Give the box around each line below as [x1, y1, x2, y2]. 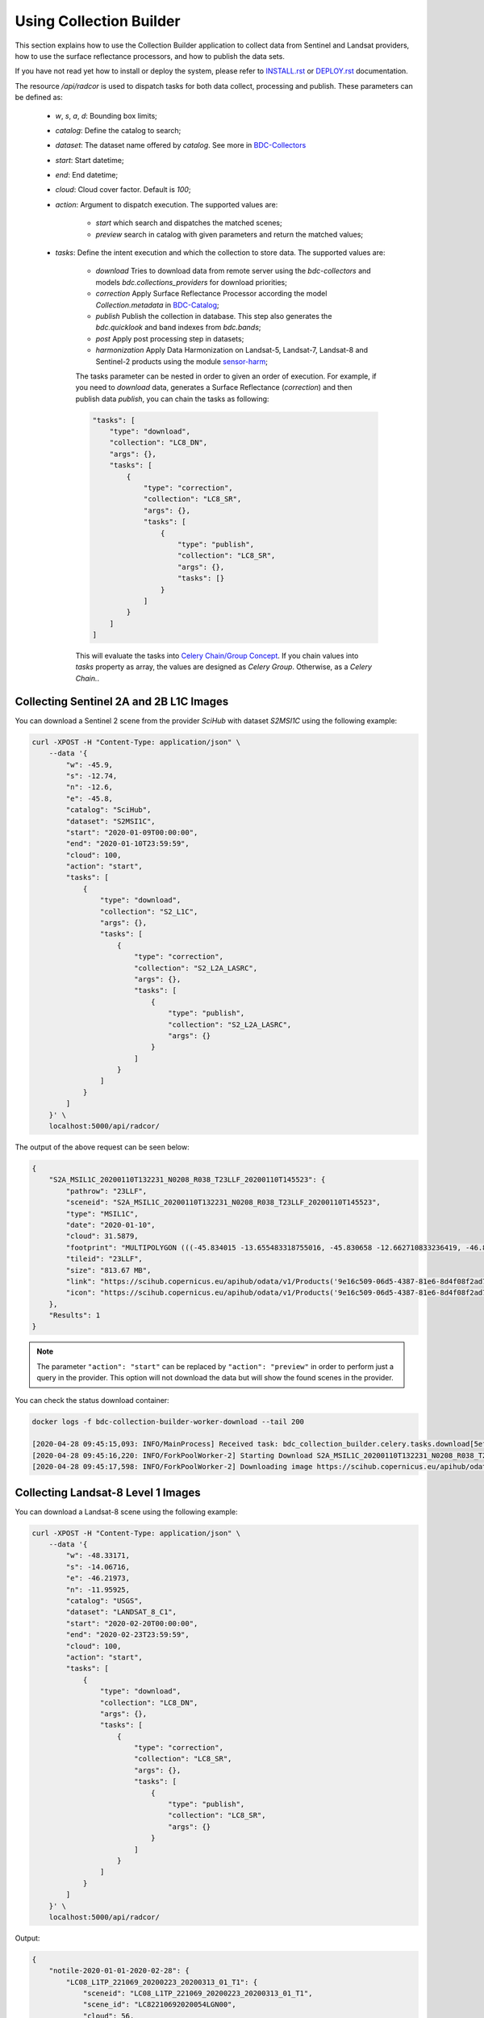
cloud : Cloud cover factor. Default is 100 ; [55, 185, 191, 195]
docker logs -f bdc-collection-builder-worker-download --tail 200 [31, 1417, 305, 1426]
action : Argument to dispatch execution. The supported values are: [55, 199, 278, 209]
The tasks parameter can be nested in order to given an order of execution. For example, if [75, 371, 377, 381]
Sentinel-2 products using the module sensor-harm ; [95, 356, 268, 366]
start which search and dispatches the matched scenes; [95, 218, 282, 228]
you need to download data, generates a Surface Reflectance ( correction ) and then [75, 383, 353, 392]
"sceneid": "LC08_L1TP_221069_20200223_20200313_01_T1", [82, 1989, 313, 1998]
